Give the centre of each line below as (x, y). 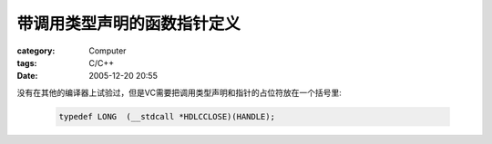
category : (36, 51)
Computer (108, 51)
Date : (27, 76)
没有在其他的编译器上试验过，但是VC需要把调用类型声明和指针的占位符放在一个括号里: (179, 92)
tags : (27, 62)
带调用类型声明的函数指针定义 (129, 24)
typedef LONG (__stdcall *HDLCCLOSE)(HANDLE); (167, 116)
